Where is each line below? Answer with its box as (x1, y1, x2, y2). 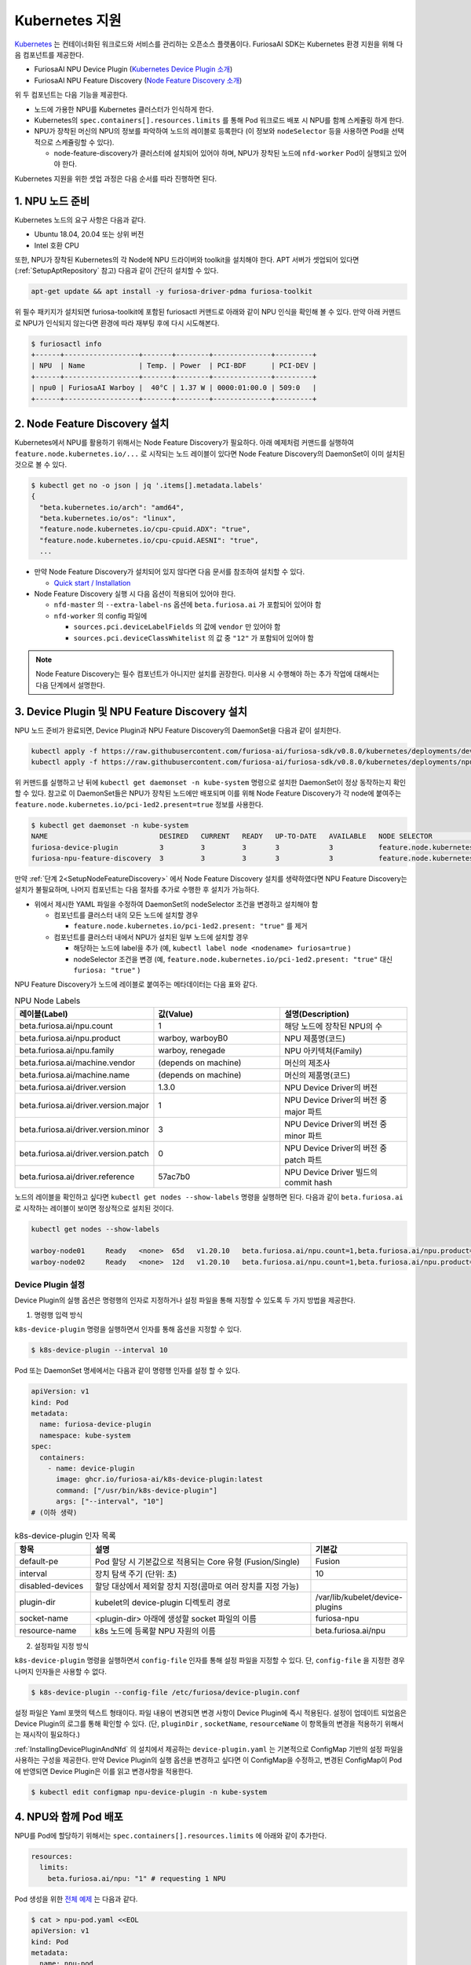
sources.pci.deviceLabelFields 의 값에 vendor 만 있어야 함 (73, 622, 281, 632)
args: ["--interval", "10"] (56, 1497, 164, 1506)
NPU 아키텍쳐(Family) (283, 1045, 363, 1056)
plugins (315, 1601, 343, 1612)
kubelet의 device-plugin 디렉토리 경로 (94, 1596, 231, 1607)
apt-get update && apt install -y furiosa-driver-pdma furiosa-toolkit (31, 287, 313, 296)
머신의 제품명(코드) (283, 1070, 351, 1081)
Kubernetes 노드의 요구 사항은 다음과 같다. (14, 215, 147, 224)
